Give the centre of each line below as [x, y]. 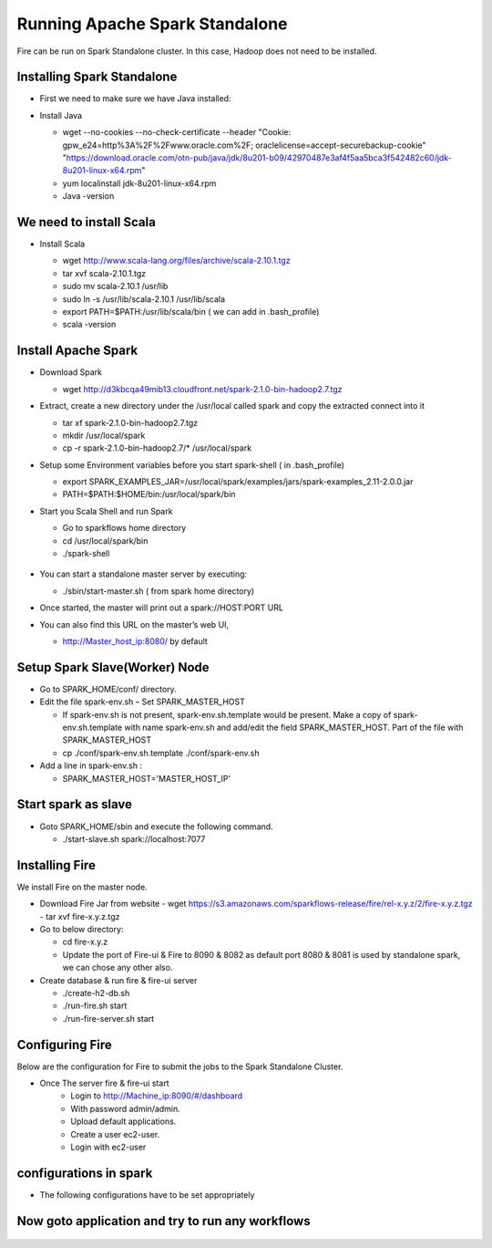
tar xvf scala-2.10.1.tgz [104, 273]
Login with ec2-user [108, 1147]
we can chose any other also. [118, 968]
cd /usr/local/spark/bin [105, 541]
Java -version [88, 196]
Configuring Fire [65, 1045]
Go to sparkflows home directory [124, 528]
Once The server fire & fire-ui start [104, 1083]
